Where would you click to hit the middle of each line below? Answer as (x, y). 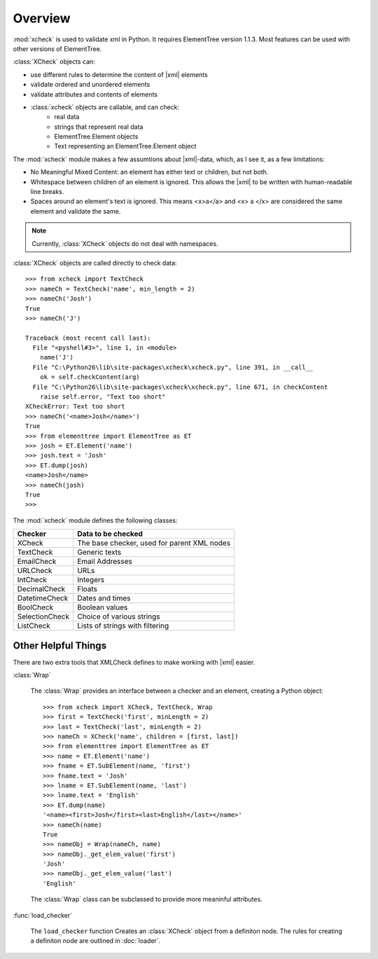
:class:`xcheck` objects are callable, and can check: (105, 107)
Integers (91, 580)
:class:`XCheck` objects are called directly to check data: (95, 263)
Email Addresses (105, 562)
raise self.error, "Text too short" (103, 397)
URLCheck (35, 571)
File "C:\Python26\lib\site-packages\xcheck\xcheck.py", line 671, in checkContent (180, 387)
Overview (42, 18)
